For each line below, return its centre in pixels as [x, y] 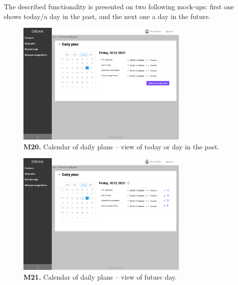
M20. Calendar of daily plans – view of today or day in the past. [121, 146]
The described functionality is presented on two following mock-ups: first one [119, 6]
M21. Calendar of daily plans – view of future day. [100, 276]
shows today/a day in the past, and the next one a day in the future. [107, 16]
